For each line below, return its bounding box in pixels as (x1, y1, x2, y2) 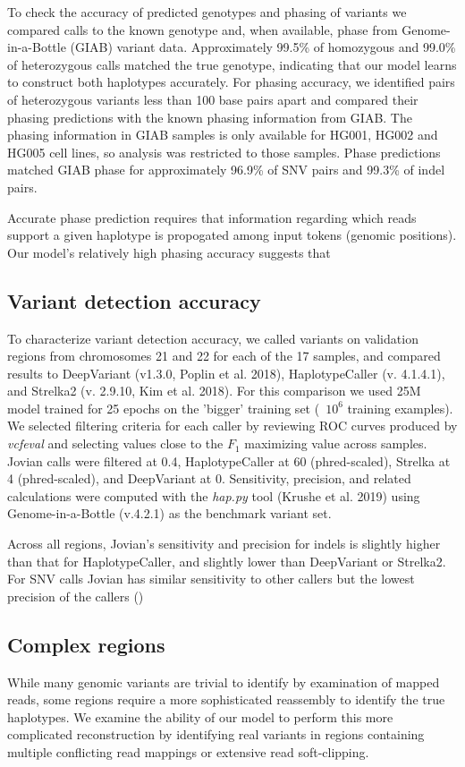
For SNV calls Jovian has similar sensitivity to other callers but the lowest (7, 569, 415, 588)
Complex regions (7, 630, 165, 658)
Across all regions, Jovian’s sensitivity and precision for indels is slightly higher (7, 534, 441, 553)
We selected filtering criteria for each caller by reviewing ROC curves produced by (7, 416, 458, 435)
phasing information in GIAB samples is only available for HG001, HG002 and (7, 125, 438, 144)
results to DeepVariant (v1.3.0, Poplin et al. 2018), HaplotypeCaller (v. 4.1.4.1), (7, 363, 445, 382)
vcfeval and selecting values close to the (7, 434, 224, 453)
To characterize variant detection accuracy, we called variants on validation (7, 328, 418, 347)
